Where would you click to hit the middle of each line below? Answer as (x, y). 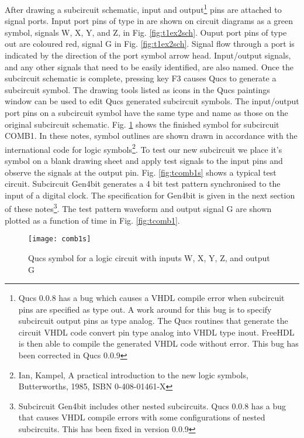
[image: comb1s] (60, 239)
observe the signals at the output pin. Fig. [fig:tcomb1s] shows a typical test (141, 172)
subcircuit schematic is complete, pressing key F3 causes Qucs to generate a (141, 78)
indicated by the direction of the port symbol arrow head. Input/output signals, (148, 55)
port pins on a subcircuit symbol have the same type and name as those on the (146, 112)
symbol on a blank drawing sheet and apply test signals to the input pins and (144, 161)
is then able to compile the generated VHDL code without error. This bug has (158, 343)
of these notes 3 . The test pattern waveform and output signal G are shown (138, 208)
